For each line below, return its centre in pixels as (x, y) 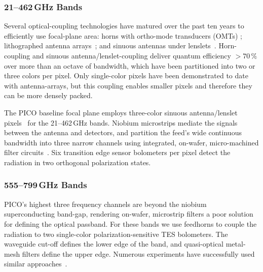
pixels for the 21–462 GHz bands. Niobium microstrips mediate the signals (121, 122)
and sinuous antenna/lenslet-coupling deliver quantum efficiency (132, 55)
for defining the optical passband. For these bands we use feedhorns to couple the (130, 223)
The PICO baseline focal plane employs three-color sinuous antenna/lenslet (121, 112)
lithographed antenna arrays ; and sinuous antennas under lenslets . (110, 46)
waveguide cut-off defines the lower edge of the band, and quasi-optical (114, 244)
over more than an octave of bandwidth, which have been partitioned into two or (130, 65)
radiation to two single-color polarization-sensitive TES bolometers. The (116, 234)
